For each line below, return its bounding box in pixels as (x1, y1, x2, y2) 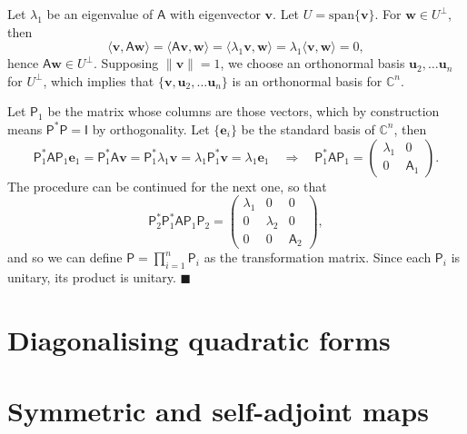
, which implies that (43, 71, 154, 90)
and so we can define (7, 248, 123, 267)
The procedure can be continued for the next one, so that (7, 176, 327, 195)
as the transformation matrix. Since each (204, 248, 432, 267)
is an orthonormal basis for (232, 71, 383, 90)
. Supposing (93, 54, 159, 73)
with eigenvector (169, 5, 261, 23)
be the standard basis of (241, 119, 375, 138)
